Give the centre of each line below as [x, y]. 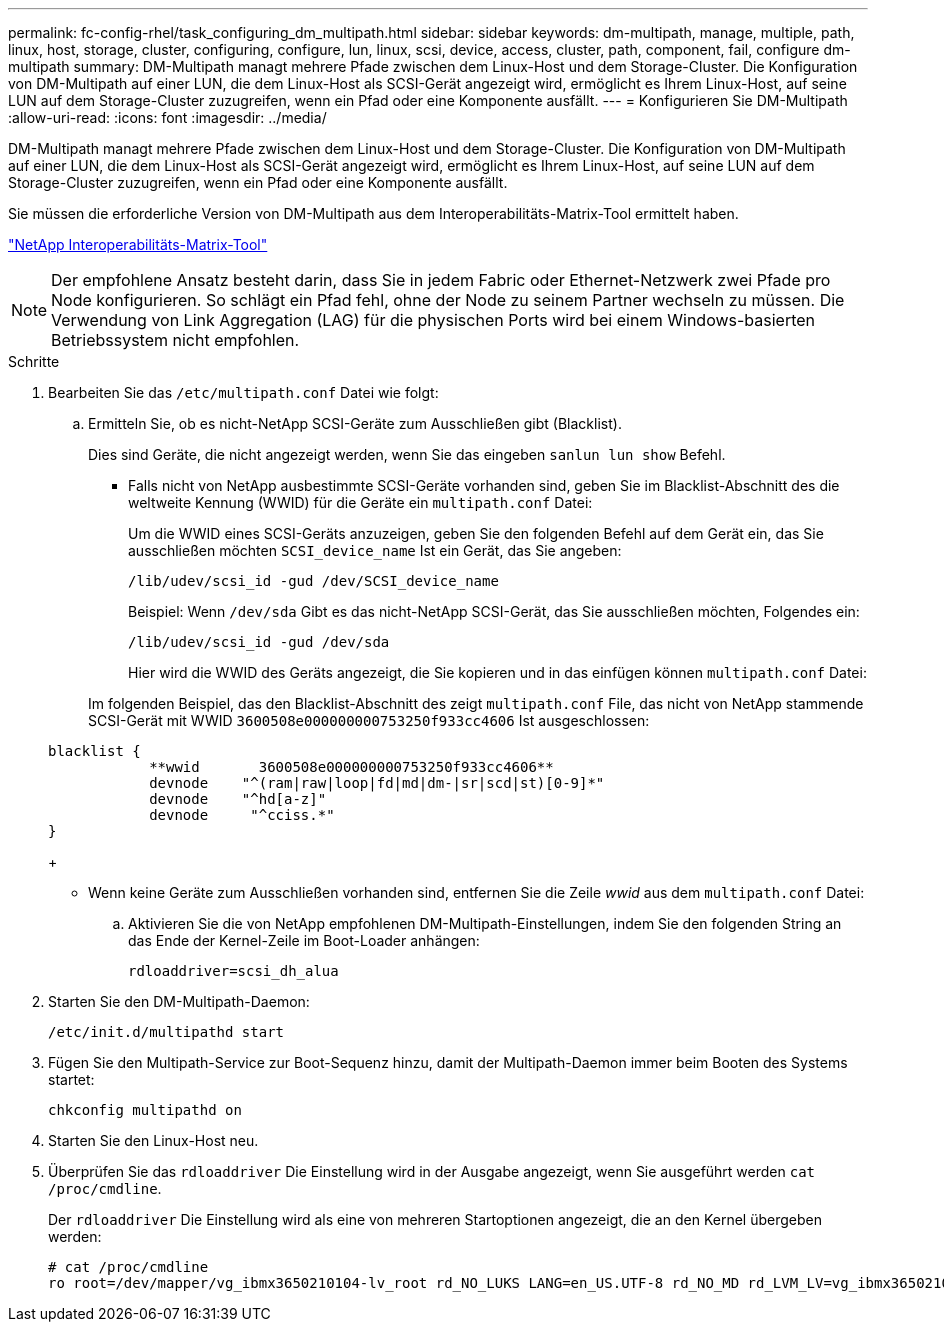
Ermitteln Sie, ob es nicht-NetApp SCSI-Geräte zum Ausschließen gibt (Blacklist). [355, 423]
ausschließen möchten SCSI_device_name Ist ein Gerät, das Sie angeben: [375, 550]
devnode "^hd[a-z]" [238, 799]
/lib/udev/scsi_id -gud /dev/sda [259, 642]
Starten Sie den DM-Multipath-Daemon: [179, 1001]
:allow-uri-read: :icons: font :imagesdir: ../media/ [167, 117]
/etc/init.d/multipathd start [166, 1032]
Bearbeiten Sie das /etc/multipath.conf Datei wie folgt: [243, 392]
